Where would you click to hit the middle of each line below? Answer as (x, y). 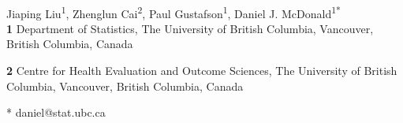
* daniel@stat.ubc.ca (56, 112)
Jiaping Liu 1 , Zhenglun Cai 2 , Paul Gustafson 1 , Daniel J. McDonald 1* (174, 12)
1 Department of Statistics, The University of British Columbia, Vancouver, (190, 28)
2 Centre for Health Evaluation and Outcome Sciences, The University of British (202, 71)
